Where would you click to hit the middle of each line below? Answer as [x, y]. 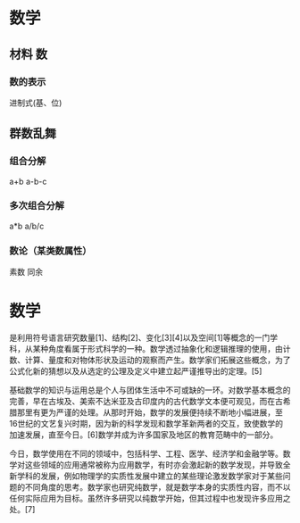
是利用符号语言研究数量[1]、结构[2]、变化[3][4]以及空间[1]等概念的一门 [140, 338]
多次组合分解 [37, 206]
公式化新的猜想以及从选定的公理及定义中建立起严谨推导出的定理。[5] [136, 371]
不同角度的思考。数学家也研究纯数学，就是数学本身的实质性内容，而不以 [158, 487]
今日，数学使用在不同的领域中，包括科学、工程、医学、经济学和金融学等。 [146, 454]
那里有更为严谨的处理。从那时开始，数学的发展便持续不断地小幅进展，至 [150, 412]
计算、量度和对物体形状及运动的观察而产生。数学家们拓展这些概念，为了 [158, 360]
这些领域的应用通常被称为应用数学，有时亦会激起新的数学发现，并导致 [154, 465]
